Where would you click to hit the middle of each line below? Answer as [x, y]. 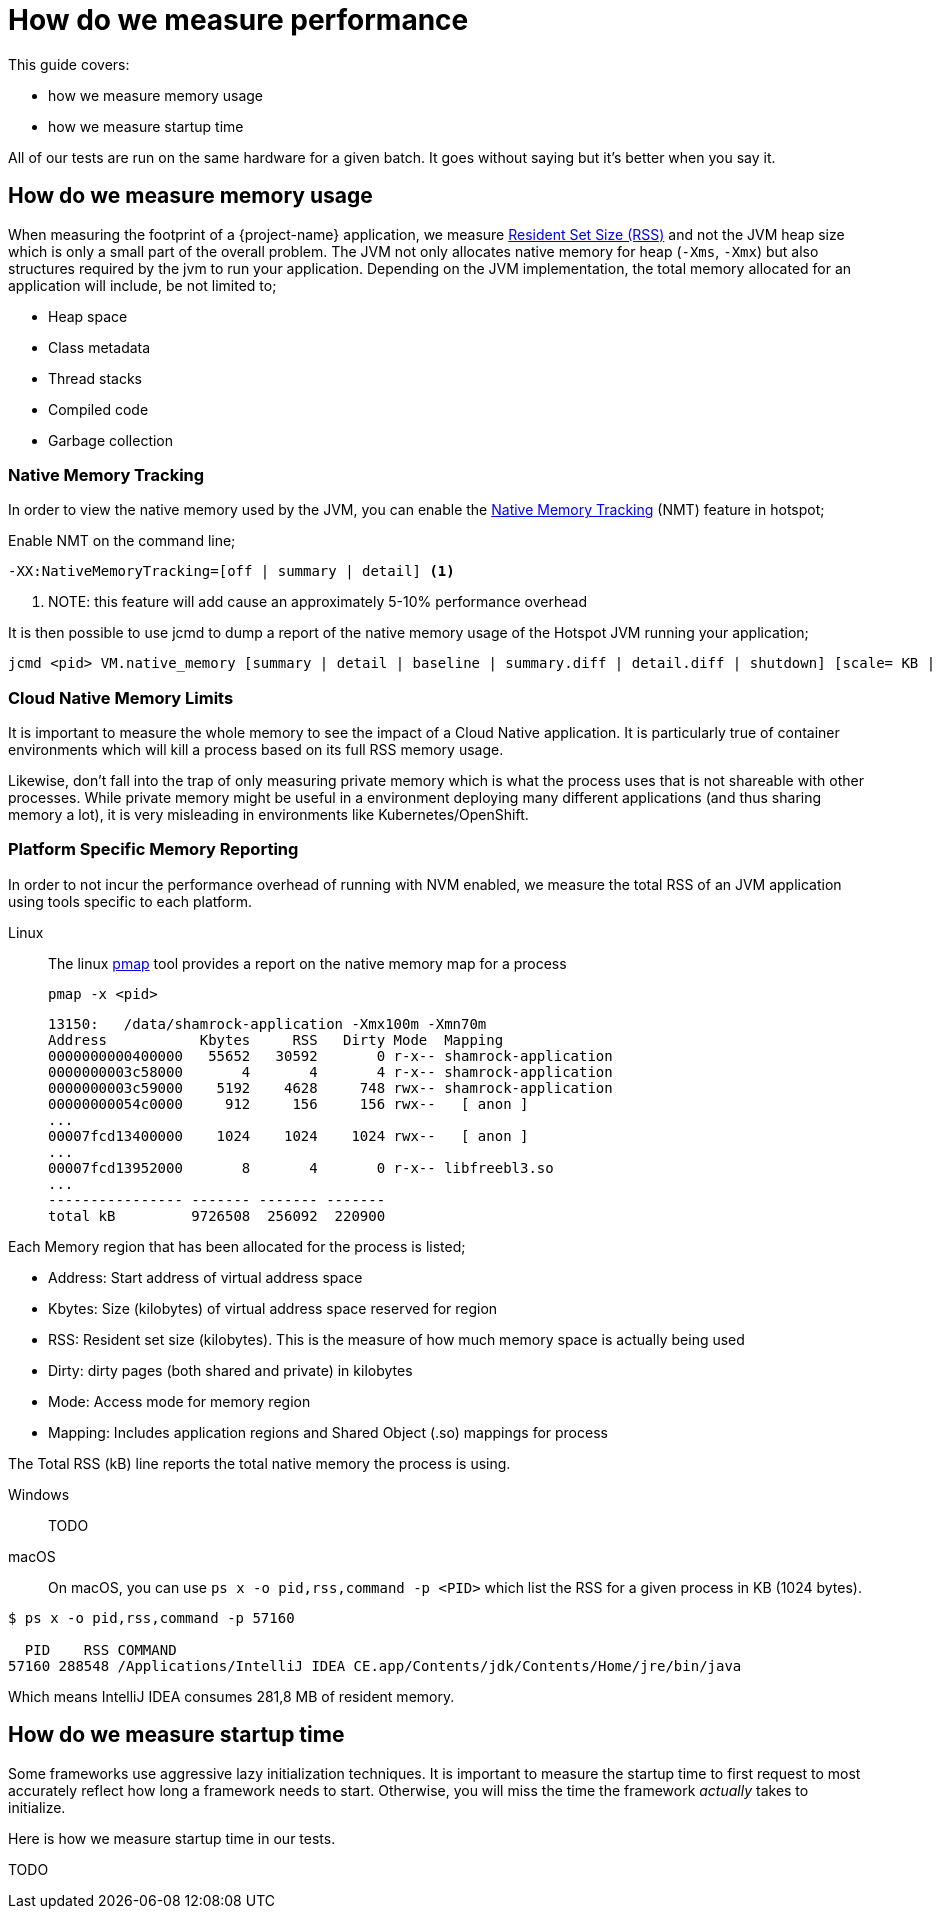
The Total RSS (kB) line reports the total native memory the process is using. [259, 1463]
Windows [39, 1494]
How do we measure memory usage [190, 196]
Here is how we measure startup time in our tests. [172, 1838]
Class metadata [99, 347]
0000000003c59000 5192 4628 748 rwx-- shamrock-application [330, 1087]
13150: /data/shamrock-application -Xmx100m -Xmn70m [267, 1023]
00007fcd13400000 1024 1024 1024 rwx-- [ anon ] [288, 1135]
